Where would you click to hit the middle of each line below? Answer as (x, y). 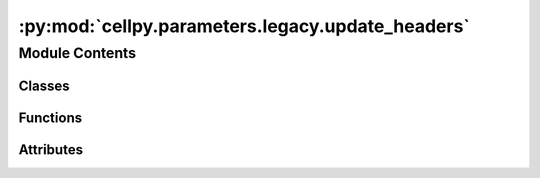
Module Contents (77, 53)
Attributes (51, 149)
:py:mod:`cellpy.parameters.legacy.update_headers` (244, 26)
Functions (50, 117)
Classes (44, 85)
